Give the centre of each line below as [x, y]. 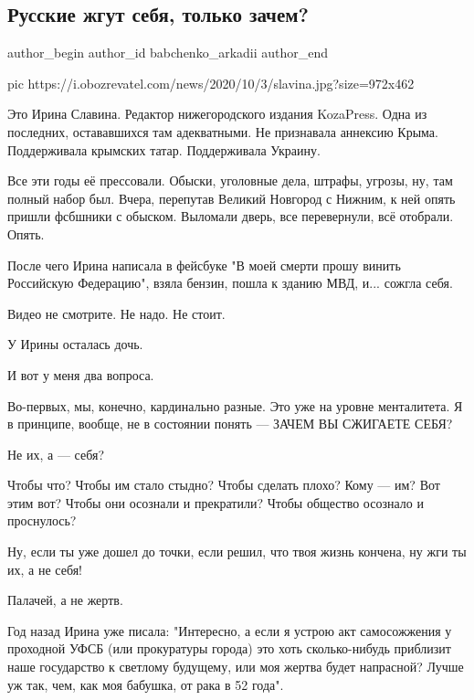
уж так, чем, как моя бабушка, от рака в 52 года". [146, 684]
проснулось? [42, 520]
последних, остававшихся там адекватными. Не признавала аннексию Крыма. [223, 131]
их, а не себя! [45, 569]
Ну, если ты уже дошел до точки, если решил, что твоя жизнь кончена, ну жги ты [237, 552]
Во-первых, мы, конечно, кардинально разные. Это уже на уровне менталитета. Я [235, 405]
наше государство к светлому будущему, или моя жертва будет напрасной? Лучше [236, 667]
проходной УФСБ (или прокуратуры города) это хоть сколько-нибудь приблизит [229, 648]
